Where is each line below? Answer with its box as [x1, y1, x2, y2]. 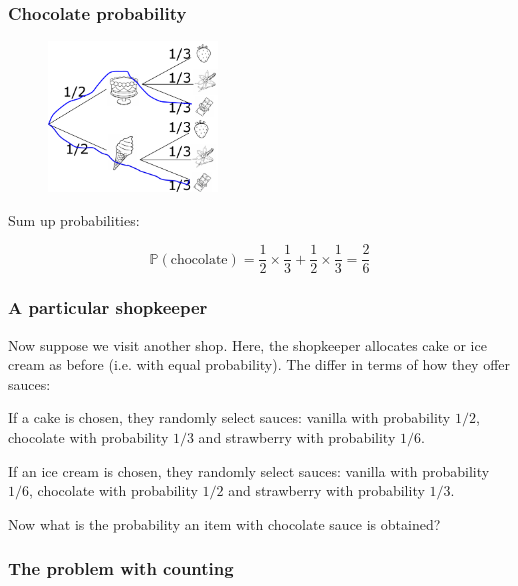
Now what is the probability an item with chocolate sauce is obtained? [8, 513, 441, 534]
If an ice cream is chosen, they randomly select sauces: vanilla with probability [8, 460, 490, 481]
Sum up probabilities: [8, 209, 140, 230]
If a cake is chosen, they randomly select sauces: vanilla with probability [8, 407, 451, 428]
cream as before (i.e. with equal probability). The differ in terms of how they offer [8, 354, 511, 375]
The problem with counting [8, 556, 234, 581]
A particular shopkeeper [8, 295, 208, 320]
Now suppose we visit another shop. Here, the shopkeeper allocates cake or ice [8, 334, 487, 355]
